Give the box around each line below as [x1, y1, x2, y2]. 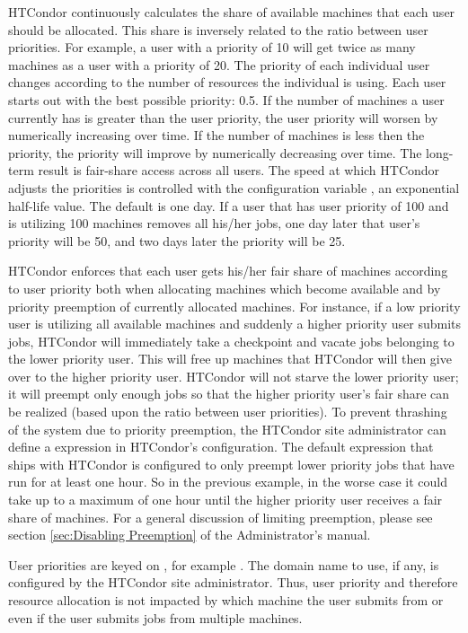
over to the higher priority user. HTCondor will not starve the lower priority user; [8, 366, 459, 385]
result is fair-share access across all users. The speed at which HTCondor [38, 161, 440, 180]
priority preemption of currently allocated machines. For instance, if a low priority [8, 296, 461, 315]
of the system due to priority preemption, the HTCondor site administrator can [8, 419, 446, 438]
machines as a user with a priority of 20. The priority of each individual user [8, 55, 430, 74]
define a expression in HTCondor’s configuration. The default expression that [8, 437, 434, 456]
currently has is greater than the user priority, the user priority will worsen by [8, 108, 438, 127]
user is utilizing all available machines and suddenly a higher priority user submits [8, 314, 461, 333]
